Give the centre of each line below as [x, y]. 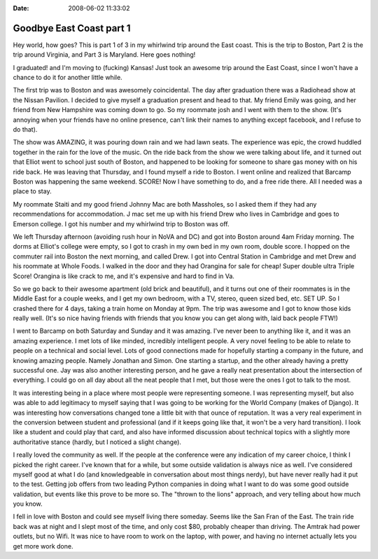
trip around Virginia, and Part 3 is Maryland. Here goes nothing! [104, 55]
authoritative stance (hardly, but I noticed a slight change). [97, 442]
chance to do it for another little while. [68, 78]
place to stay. [32, 191]
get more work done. [43, 546]
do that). [25, 130]
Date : [21, 8]
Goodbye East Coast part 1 [72, 28]
